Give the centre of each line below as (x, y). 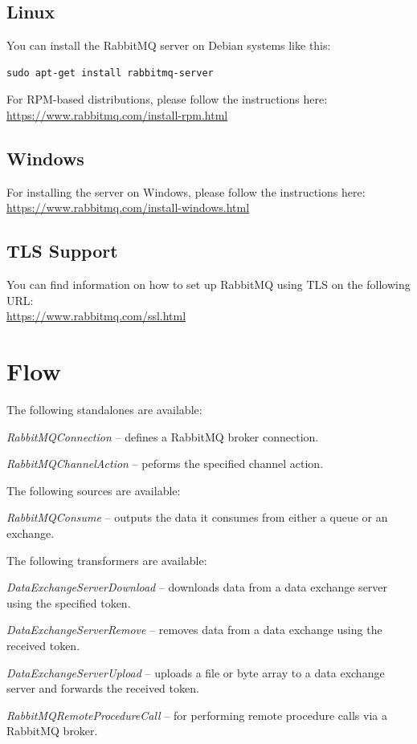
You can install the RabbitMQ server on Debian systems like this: (169, 45)
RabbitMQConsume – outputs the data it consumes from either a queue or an (197, 517)
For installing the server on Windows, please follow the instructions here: (186, 191)
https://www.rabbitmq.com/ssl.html (96, 316)
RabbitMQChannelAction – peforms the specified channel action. (165, 463)
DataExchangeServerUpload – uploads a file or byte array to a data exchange (196, 672)
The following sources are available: (94, 490)
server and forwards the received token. (103, 688)
